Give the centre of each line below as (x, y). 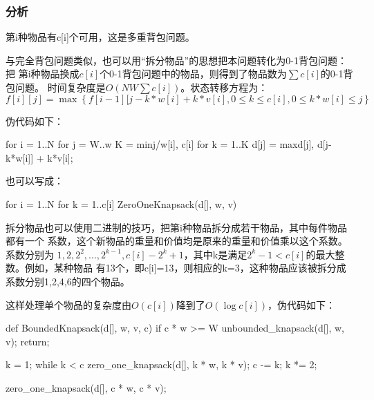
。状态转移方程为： (224, 87)
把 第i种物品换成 (43, 74)
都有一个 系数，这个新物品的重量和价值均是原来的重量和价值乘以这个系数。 (177, 241)
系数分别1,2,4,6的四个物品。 (68, 281)
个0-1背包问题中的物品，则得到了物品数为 (193, 74)
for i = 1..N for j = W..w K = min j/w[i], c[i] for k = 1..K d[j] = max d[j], (160, 144)
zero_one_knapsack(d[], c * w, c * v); (86, 387)
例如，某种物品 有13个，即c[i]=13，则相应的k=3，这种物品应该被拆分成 (185, 268)
